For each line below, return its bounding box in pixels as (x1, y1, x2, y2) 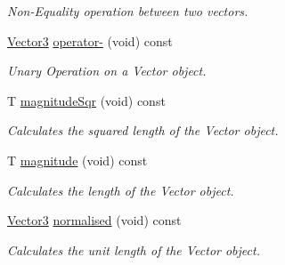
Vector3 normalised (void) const (7, 211, 182, 229)
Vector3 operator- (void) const (7, 31, 173, 50)
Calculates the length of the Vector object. (7, 181, 234, 199)
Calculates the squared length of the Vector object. (7, 121, 279, 140)
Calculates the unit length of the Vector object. (7, 240, 260, 259)
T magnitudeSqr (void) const (7, 91, 166, 109)
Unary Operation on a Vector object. (7, 61, 207, 80)
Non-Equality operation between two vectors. (7, 2, 248, 20)
